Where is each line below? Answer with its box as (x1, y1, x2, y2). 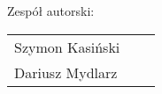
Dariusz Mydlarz (14, 61, 118, 83)
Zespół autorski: (7, 2, 95, 19)
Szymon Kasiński (14, 36, 120, 57)
